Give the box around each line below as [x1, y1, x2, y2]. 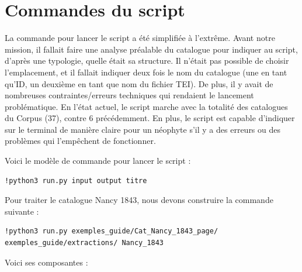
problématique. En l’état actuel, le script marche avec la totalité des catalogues [5, 100, 288, 112]
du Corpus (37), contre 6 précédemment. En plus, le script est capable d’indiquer [5, 112, 295, 124]
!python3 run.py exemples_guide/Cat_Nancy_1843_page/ [5, 227, 218, 236]
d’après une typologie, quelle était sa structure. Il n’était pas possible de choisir [5, 54, 289, 67]
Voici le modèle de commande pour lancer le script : [5, 154, 191, 167]
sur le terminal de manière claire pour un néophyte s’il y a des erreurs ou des [5, 123, 281, 135]
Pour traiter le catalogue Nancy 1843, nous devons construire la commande [5, 194, 273, 206]
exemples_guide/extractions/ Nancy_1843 [5, 239, 164, 247]
